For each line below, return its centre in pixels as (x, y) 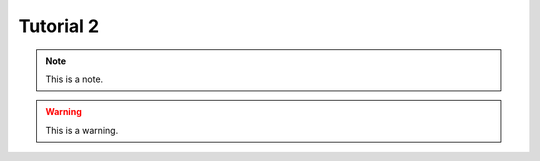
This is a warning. (82, 130)
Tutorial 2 (59, 26)
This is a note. (74, 79)
